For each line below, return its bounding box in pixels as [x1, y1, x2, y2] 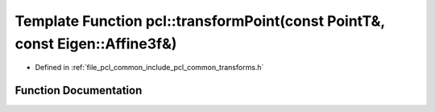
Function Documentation [14, 84, 143, 97]
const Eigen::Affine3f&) [14, 35, 177, 52]
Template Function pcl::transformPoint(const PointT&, [14, 12, 386, 30]
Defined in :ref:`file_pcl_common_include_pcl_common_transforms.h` [35, 63, 264, 73]
